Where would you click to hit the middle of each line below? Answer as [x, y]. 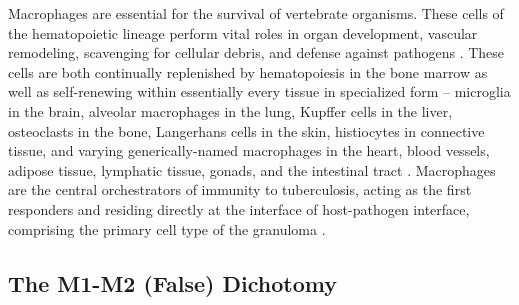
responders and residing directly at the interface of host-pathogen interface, [239, 208]
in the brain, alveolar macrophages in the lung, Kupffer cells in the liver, [230, 110]
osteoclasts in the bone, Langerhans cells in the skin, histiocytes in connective [246, 130]
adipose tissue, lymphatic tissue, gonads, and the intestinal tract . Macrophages [252, 169]
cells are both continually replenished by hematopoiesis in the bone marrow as [248, 71]
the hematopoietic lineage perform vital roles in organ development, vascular [243, 32]
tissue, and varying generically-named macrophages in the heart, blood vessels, [249, 150]
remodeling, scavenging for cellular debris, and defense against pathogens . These [256, 52]
